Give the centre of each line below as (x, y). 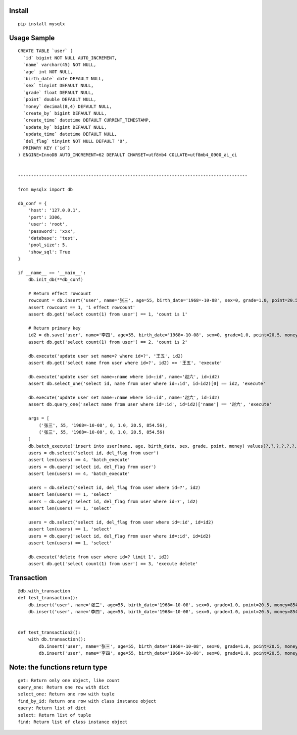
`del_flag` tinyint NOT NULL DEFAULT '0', (75, 141)
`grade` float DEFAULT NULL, (58, 92)
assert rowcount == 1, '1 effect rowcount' (82, 307)
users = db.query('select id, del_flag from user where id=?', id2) (113, 501)
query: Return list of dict (52, 708)
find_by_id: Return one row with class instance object (87, 701)
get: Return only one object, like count (69, 680)
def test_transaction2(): (49, 632)
